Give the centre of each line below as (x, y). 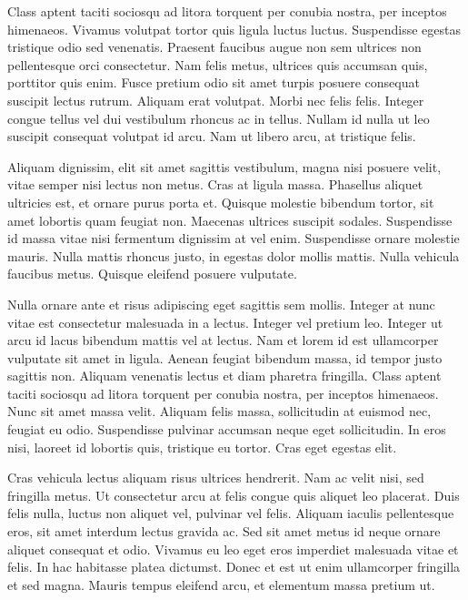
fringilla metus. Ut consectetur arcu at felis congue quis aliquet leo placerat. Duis (234, 495)
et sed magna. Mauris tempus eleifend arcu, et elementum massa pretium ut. (221, 584)
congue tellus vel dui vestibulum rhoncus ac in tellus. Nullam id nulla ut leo (219, 118)
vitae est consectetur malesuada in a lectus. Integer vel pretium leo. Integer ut (225, 322)
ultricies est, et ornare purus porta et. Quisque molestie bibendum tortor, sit (221, 202)
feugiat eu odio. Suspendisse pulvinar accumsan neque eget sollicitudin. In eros (227, 429)
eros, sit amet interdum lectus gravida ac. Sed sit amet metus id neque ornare (224, 531)
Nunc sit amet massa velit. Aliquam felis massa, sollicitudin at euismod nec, (219, 411)
